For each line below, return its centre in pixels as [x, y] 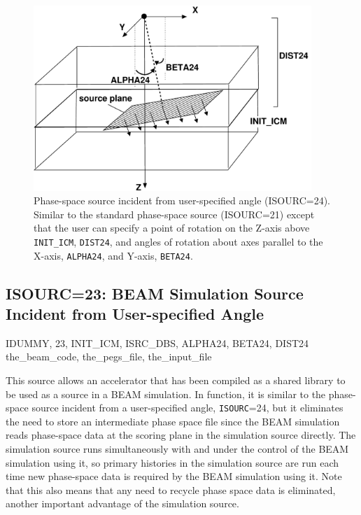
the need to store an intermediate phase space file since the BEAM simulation [173, 421]
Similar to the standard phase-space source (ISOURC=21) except [174, 214]
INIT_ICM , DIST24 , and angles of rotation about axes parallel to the [178, 241]
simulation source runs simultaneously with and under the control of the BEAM [177, 449]
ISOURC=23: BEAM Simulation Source [155, 293]
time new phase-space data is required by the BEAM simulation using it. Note [174, 476]
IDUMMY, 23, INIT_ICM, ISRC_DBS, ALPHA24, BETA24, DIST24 [157, 343]
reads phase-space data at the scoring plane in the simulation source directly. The [181, 435]
